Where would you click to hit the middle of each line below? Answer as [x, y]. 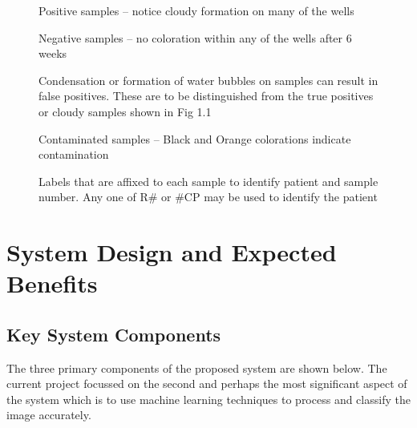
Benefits [52, 283]
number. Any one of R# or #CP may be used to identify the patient [208, 197]
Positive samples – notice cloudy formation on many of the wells [196, 10]
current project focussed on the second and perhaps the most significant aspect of [207, 384]
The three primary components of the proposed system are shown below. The [197, 367]
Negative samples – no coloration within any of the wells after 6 [195, 37]
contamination [74, 154]
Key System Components [114, 334]
